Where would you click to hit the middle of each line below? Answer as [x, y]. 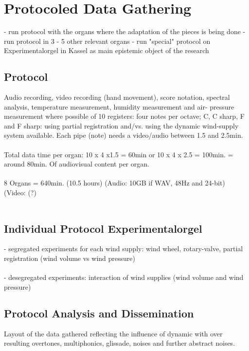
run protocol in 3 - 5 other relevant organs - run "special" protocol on [107, 41]
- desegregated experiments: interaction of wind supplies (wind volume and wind [124, 277]
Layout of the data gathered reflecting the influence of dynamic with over [113, 333]
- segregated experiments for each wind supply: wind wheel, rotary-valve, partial [124, 249]
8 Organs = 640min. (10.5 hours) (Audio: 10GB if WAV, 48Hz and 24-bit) [115, 183]
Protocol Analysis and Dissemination [99, 313]
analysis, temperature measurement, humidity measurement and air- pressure [119, 106]
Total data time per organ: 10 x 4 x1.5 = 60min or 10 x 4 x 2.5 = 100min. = [119, 154]
